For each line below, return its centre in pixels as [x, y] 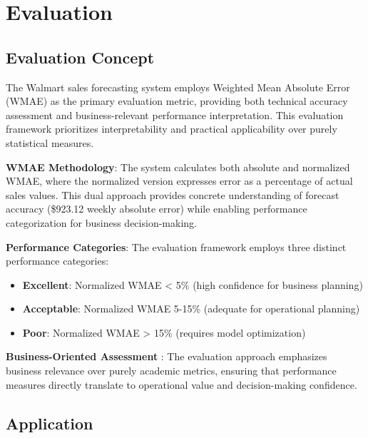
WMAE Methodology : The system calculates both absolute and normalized [178, 167]
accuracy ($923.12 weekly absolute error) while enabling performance [157, 209]
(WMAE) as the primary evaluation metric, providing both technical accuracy [177, 101]
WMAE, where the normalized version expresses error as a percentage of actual [179, 181]
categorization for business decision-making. [101, 222]
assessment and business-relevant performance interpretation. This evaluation [175, 114]
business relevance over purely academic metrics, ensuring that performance [171, 371]
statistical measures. [50, 142]
